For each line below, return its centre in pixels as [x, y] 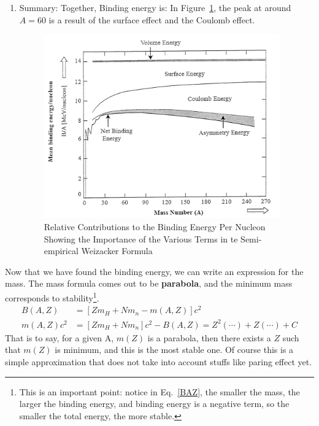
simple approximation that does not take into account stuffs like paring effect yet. [159, 362]
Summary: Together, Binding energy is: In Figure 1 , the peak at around [155, 7]
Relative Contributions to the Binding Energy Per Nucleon [155, 227]
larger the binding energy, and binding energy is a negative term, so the [154, 404]
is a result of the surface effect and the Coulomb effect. [152, 19]
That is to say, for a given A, [60, 337]
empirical [61, 251]
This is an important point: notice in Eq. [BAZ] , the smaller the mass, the [159, 391]
